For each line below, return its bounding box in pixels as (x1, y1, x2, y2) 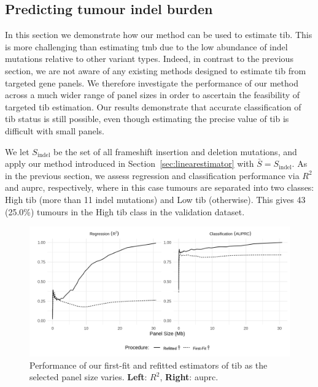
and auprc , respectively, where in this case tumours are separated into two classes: (5, 181, 314, 194)
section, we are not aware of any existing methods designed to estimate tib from (5, 64, 306, 77)
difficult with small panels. (5, 124, 104, 137)
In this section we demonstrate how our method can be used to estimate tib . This (5, 28, 312, 41)
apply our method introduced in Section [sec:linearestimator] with (5, 157, 254, 170)
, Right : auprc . (160, 370, 219, 383)
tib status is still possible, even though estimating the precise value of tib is (5, 112, 289, 125)
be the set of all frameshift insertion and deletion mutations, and (53, 145, 297, 158)
